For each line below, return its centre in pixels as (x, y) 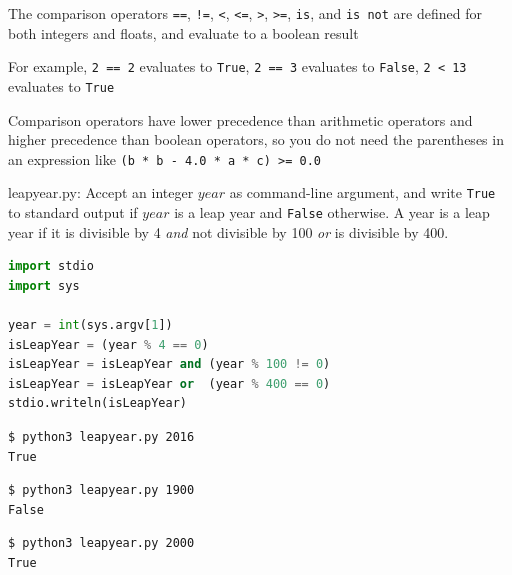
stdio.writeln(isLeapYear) (97, 403)
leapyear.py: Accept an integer (101, 192)
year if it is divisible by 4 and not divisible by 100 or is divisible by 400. (228, 231)
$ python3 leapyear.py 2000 (101, 543)
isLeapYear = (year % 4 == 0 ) (108, 344)
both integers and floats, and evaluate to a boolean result (183, 32)
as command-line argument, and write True (362, 192)
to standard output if (73, 212)
